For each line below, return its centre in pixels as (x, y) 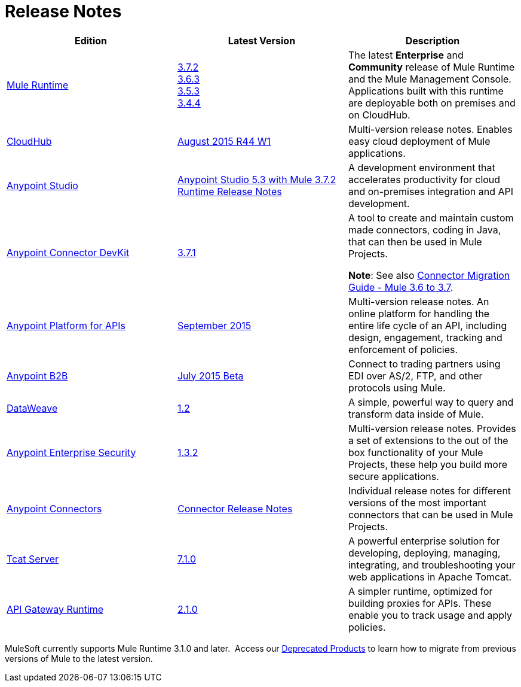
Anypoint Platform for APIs (66, 325)
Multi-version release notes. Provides (432, 428)
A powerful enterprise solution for (424, 541)
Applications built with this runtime (426, 91)
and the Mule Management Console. (430, 79)
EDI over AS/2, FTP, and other (415, 376)
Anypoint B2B (37, 376)
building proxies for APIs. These (420, 603)
